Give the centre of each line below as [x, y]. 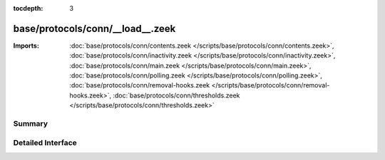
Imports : [26, 46]
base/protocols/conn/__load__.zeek [94, 28]
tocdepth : [28, 8]
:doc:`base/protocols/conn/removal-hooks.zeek [140, 85]
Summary [31, 124]
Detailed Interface [45, 142]
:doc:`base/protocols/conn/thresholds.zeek [176, 95]
